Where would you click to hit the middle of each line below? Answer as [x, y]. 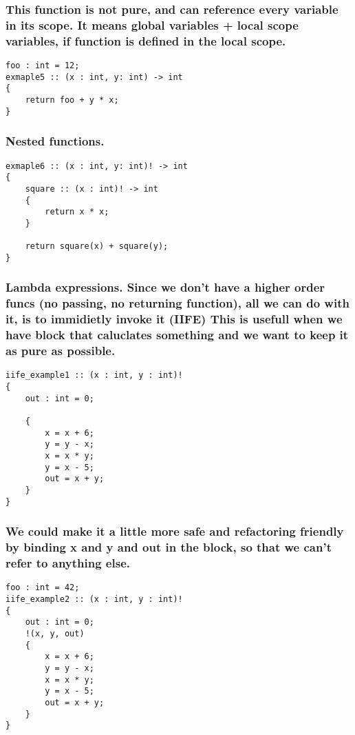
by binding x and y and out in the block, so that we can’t [169, 547]
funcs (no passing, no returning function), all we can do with [177, 303]
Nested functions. [55, 141]
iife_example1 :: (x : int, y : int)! [94, 375]
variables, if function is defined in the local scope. [146, 40]
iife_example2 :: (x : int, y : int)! [94, 599]
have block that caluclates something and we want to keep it [177, 335]
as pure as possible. [61, 351]
